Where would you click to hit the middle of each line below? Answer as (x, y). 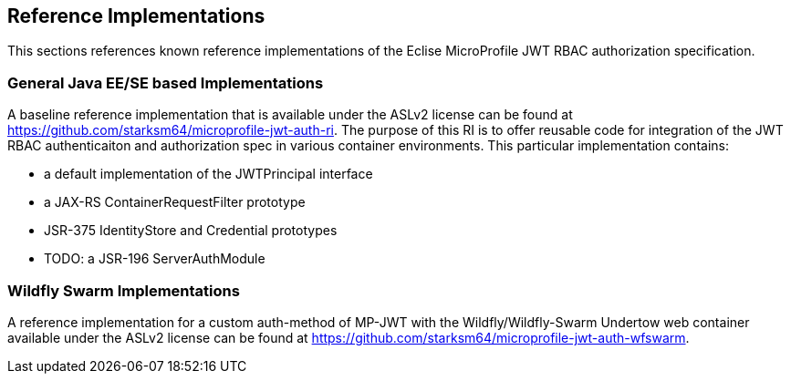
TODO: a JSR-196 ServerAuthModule (155, 259)
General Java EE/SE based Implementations (166, 82)
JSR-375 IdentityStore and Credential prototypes (191, 231)
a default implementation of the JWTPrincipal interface (208, 174)
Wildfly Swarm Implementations (124, 290)
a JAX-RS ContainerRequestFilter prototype (175, 202)
